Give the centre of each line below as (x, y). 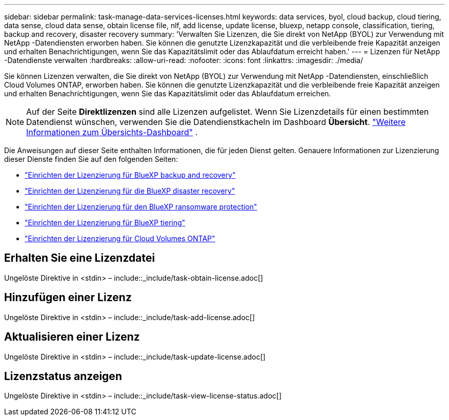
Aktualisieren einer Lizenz (72, 337)
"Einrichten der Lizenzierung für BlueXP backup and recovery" (130, 175)
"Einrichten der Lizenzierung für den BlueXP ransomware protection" (141, 207)
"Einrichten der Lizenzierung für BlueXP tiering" (105, 223)
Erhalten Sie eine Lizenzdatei (80, 258)
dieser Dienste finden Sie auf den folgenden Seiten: (91, 159)
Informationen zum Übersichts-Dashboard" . (112, 132)
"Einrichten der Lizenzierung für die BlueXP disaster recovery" (130, 191)
